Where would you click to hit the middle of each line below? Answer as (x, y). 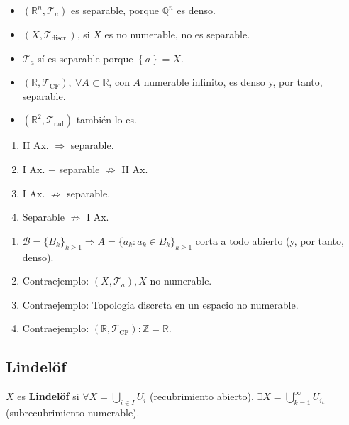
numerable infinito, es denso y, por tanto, (233, 82)
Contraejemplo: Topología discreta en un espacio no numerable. (160, 304)
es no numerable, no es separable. (177, 34)
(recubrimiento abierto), (202, 396)
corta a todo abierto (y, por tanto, (270, 240)
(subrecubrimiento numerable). (73, 412)
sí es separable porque (85, 58)
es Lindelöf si (48, 396)
